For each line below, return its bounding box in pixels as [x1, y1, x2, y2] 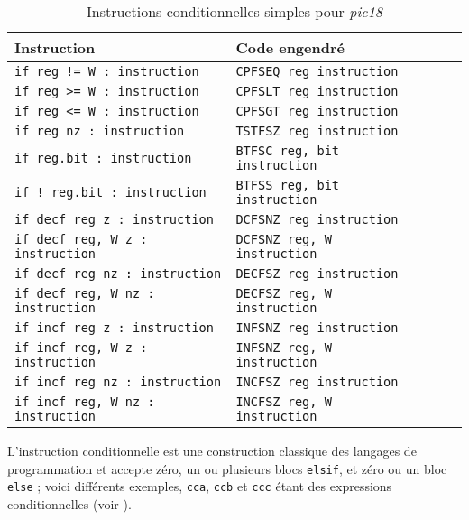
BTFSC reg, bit [235, 144, 339, 158]
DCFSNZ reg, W [235, 232, 332, 246]
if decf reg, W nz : [14, 286, 155, 301]
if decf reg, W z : [14, 232, 148, 246]
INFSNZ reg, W [235, 340, 332, 355]
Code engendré [235, 37, 345, 58]
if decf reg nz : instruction [14, 266, 222, 281]
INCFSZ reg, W [235, 395, 332, 409]
